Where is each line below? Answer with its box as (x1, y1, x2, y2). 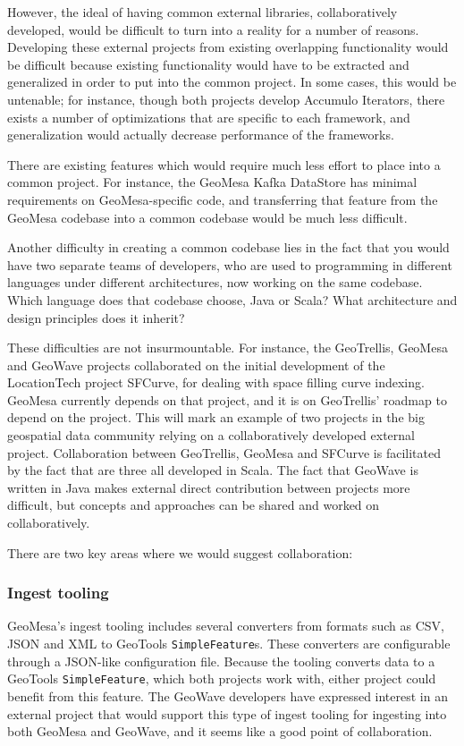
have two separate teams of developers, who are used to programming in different (7, 255, 452, 274)
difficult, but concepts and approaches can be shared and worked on (7, 496, 380, 514)
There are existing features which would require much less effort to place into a (7, 155, 441, 174)
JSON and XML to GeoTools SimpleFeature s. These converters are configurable (7, 634, 451, 653)
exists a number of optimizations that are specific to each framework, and (7, 107, 410, 126)
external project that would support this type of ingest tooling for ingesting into (7, 704, 447, 723)
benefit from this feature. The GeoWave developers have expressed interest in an (7, 686, 448, 705)
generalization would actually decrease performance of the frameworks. (7, 125, 394, 144)
